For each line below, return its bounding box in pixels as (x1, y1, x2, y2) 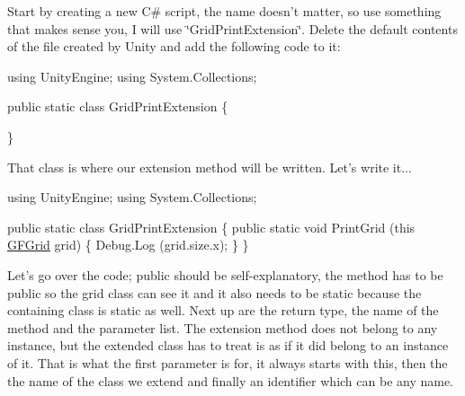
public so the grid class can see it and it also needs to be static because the (7, 283, 422, 302)
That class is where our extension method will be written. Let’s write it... (7, 157, 412, 176)
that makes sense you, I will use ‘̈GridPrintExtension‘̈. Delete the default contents (7, 19, 458, 38)
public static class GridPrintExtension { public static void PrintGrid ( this (7, 217, 416, 236)
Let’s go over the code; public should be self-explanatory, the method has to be (7, 265, 443, 284)
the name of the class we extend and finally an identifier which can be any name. (7, 371, 454, 390)
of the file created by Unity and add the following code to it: (7, 37, 341, 56)
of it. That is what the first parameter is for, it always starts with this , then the (7, 353, 448, 372)
